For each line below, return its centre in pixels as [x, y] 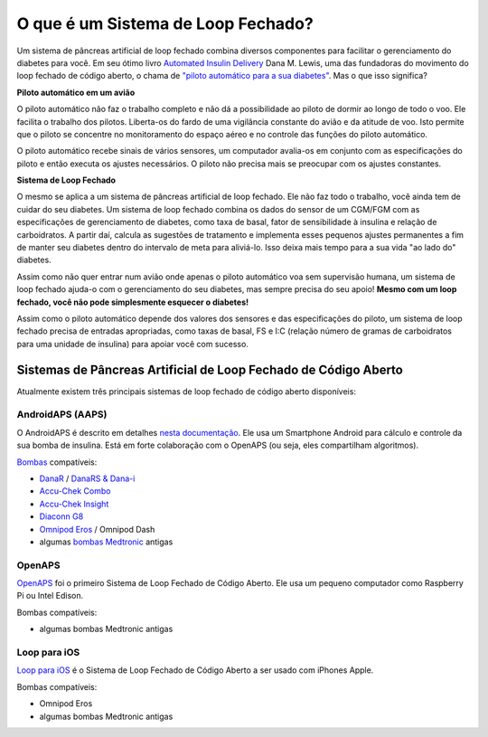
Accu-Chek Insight [74, 504]
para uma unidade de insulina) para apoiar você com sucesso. [132, 344]
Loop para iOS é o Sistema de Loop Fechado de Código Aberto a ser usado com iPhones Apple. [195, 670]
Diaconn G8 [61, 516]
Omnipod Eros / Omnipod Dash [97, 529]
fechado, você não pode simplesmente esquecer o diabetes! [132, 302]
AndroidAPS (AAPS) [62, 414]
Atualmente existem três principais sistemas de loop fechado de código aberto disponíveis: [187, 391]
